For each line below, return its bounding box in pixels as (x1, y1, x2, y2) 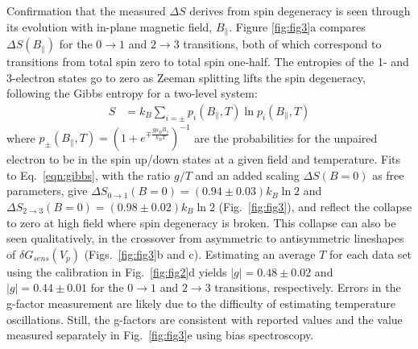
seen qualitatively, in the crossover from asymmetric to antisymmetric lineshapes (6, 230, 404, 247)
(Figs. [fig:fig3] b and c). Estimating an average (84, 245, 316, 262)
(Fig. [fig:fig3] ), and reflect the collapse (218, 197, 412, 214)
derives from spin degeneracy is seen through (189, 2, 411, 19)
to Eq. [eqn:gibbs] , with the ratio (6, 166, 171, 183)
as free (372, 166, 404, 183)
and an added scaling (195, 166, 300, 183)
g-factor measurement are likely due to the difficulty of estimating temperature (6, 294, 395, 311)
